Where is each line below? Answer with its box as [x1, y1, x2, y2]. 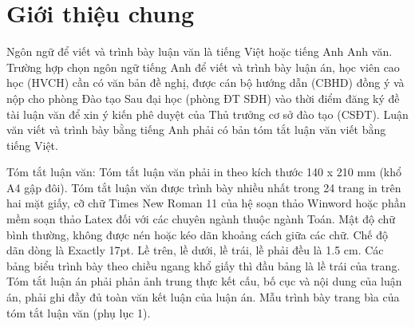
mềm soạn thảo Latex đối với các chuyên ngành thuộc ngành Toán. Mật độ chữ [6, 211, 396, 227]
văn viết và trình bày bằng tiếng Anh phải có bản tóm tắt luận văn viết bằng [6, 121, 386, 138]
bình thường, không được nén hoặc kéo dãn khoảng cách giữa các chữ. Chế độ [6, 226, 388, 242]
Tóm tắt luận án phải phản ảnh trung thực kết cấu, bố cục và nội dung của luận [6, 273, 402, 290]
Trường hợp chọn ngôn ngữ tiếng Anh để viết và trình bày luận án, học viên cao [6, 58, 400, 75]
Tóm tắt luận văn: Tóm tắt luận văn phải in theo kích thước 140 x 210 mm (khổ [6, 163, 402, 180]
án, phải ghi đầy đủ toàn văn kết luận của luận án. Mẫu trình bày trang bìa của [6, 289, 400, 305]
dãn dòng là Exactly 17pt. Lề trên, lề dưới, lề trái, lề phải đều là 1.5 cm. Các [6, 242, 384, 258]
